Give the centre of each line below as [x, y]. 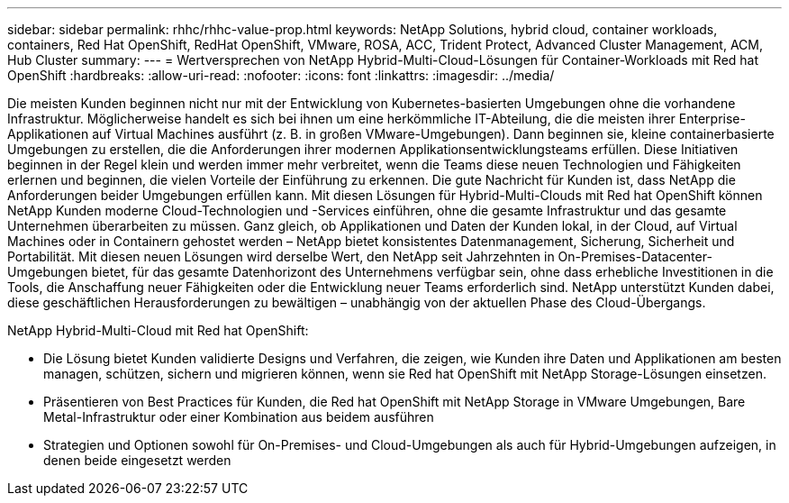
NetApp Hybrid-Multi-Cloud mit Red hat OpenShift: [158, 330]
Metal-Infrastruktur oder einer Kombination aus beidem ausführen [239, 417]
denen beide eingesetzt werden [137, 460]
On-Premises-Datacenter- [635, 256]
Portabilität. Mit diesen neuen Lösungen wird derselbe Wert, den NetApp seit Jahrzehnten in [281, 256]
